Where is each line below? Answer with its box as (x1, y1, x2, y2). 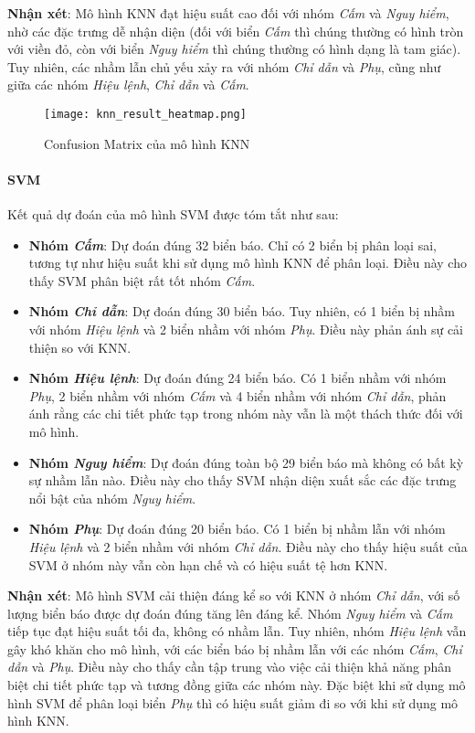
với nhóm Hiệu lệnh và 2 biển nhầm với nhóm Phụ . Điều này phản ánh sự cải (28, 319, 463, 338)
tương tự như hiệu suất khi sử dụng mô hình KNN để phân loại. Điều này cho (28, 253, 467, 272)
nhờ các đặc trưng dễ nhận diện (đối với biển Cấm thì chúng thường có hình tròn (7, 21, 464, 40)
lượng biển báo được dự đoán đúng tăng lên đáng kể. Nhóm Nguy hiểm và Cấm (7, 603, 453, 622)
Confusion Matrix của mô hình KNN (44, 133, 250, 153)
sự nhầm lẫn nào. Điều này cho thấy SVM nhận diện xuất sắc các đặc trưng (28, 471, 457, 490)
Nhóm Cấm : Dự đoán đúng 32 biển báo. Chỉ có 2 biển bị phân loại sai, (28, 235, 437, 254)
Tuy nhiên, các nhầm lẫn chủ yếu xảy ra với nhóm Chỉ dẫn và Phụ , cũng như (7, 57, 441, 76)
